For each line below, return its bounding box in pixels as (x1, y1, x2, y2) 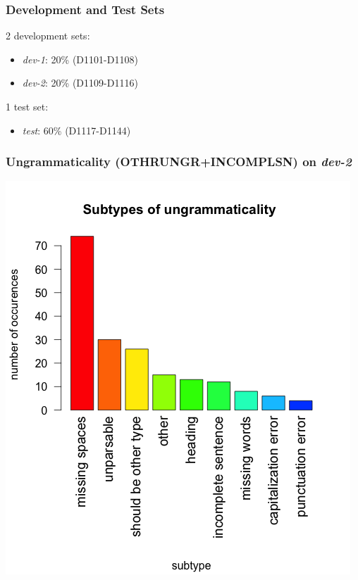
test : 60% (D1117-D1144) (22, 122, 131, 137)
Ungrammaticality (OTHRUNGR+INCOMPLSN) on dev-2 (6, 153, 352, 170)
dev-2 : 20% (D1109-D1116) (22, 75, 138, 90)
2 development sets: (6, 28, 90, 43)
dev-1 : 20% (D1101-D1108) (22, 51, 138, 66)
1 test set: (6, 99, 49, 113)
